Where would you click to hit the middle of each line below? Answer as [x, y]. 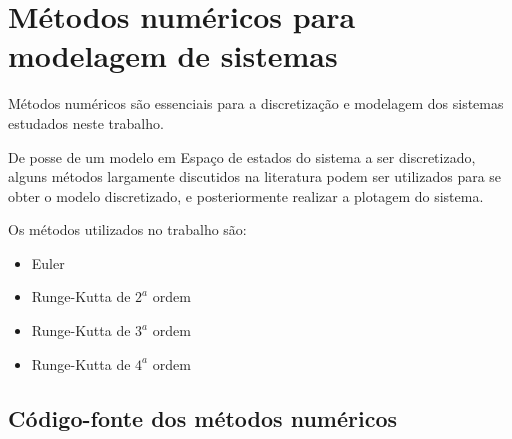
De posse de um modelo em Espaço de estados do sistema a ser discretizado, [242, 156]
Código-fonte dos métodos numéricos [203, 417]
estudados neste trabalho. [86, 122]
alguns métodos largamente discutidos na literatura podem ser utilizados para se [255, 176]
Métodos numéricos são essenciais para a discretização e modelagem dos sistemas [256, 103]
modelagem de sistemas [173, 55]
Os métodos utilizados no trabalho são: [127, 229]
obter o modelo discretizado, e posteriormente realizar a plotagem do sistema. [246, 195]
